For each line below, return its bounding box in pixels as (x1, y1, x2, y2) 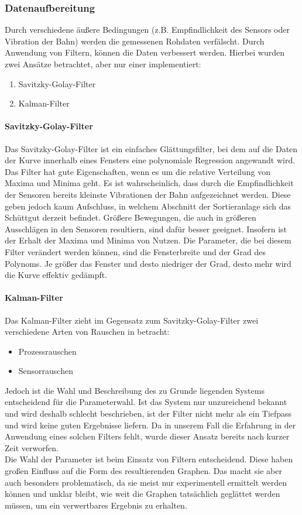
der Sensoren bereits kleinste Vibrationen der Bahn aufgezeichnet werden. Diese (5, 188, 291, 200)
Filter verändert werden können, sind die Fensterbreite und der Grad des (5, 245, 266, 257)
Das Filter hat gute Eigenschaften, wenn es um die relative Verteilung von (5, 165, 270, 177)
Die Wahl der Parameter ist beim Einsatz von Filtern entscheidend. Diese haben (5, 453, 293, 465)
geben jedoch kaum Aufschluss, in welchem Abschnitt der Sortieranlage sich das (5, 200, 291, 212)
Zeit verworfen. (5, 441, 59, 454)
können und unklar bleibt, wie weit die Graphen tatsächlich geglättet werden (5, 487, 280, 500)
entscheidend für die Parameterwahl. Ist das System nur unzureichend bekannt (5, 396, 287, 408)
